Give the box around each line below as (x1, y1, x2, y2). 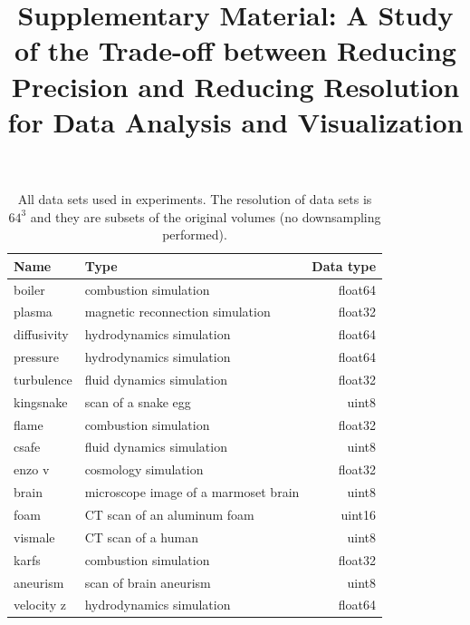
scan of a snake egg (84, 392, 191, 411)
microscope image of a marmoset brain (84, 483, 300, 502)
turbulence (14, 369, 72, 388)
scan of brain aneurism (84, 572, 211, 591)
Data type (312, 256, 377, 275)
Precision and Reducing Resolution (11, 67, 460, 104)
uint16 (341, 505, 377, 523)
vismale (14, 527, 55, 546)
